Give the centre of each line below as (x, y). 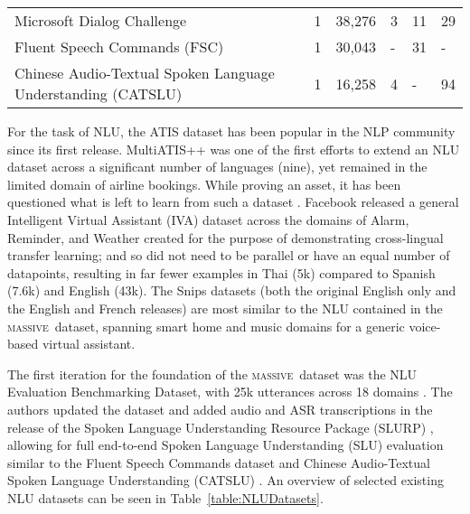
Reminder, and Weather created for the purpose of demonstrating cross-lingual (226, 237)
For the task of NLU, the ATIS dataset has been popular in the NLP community (231, 131)
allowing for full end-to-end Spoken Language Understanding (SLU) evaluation (226, 445)
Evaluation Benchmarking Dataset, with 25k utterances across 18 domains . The (230, 392)
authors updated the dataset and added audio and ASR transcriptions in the (220, 409)
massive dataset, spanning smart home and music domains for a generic (206, 326)
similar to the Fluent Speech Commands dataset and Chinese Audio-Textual (219, 462)
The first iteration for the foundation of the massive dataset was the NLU (212, 374)
